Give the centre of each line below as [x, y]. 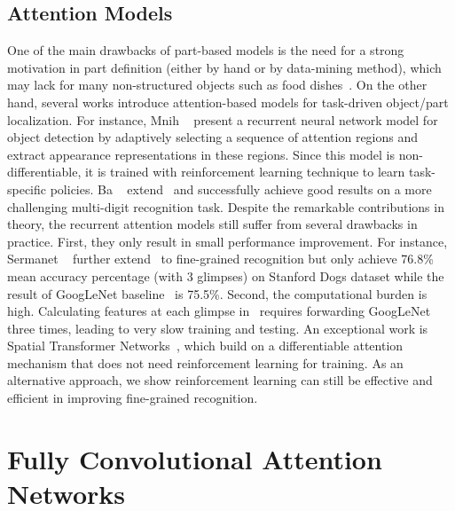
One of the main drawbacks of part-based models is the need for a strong [206, 50]
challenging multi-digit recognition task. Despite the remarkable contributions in [226, 206]
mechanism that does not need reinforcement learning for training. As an [205, 362]
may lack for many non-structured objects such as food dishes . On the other [217, 85]
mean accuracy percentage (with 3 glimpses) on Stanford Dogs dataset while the [226, 275]
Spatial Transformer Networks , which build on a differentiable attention [205, 346]
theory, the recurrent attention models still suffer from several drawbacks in [212, 224]
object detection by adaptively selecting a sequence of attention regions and [213, 137]
